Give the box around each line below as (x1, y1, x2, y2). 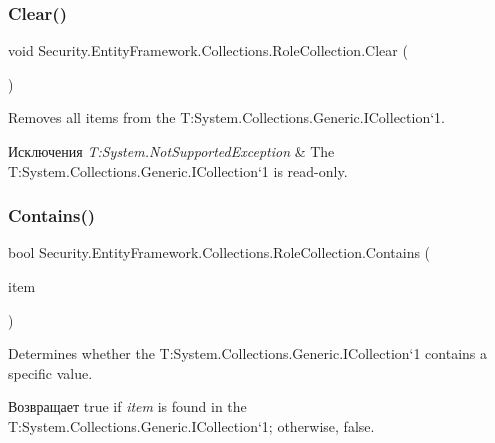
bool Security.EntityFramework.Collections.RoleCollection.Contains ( (8, 242, 431, 263)
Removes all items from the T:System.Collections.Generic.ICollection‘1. (8, 107, 445, 128)
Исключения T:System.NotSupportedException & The (8, 141, 335, 161)
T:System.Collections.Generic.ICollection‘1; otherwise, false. (8, 415, 375, 436)
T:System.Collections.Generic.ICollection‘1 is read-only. (8, 160, 348, 181)
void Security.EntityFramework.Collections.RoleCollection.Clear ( (8, 40, 408, 61)
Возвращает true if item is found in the (8, 396, 247, 417)
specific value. (8, 362, 93, 383)
